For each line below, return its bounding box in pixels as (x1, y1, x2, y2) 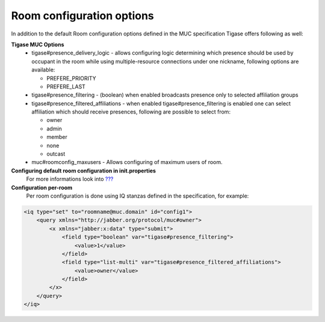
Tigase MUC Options (11, 41, 64, 48)
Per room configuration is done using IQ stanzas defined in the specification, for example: (26, 192, 249, 199)
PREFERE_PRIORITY (46, 74, 96, 82)
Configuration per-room (11, 184, 73, 191)
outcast (46, 150, 66, 157)
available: (31, 66, 55, 73)
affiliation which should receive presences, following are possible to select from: (31, 108, 231, 115)
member (46, 133, 67, 141)
